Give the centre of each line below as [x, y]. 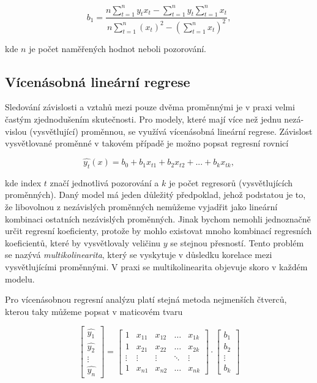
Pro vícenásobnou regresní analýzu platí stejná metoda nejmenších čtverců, [146, 299]
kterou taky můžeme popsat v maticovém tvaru [94, 311]
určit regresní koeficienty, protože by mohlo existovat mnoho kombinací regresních [158, 231]
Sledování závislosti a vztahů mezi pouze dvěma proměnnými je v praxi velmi [150, 107]
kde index [23, 182]
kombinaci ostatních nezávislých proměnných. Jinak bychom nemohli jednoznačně [158, 218]
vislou [16, 131]
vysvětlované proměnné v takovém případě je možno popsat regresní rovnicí [147, 143]
